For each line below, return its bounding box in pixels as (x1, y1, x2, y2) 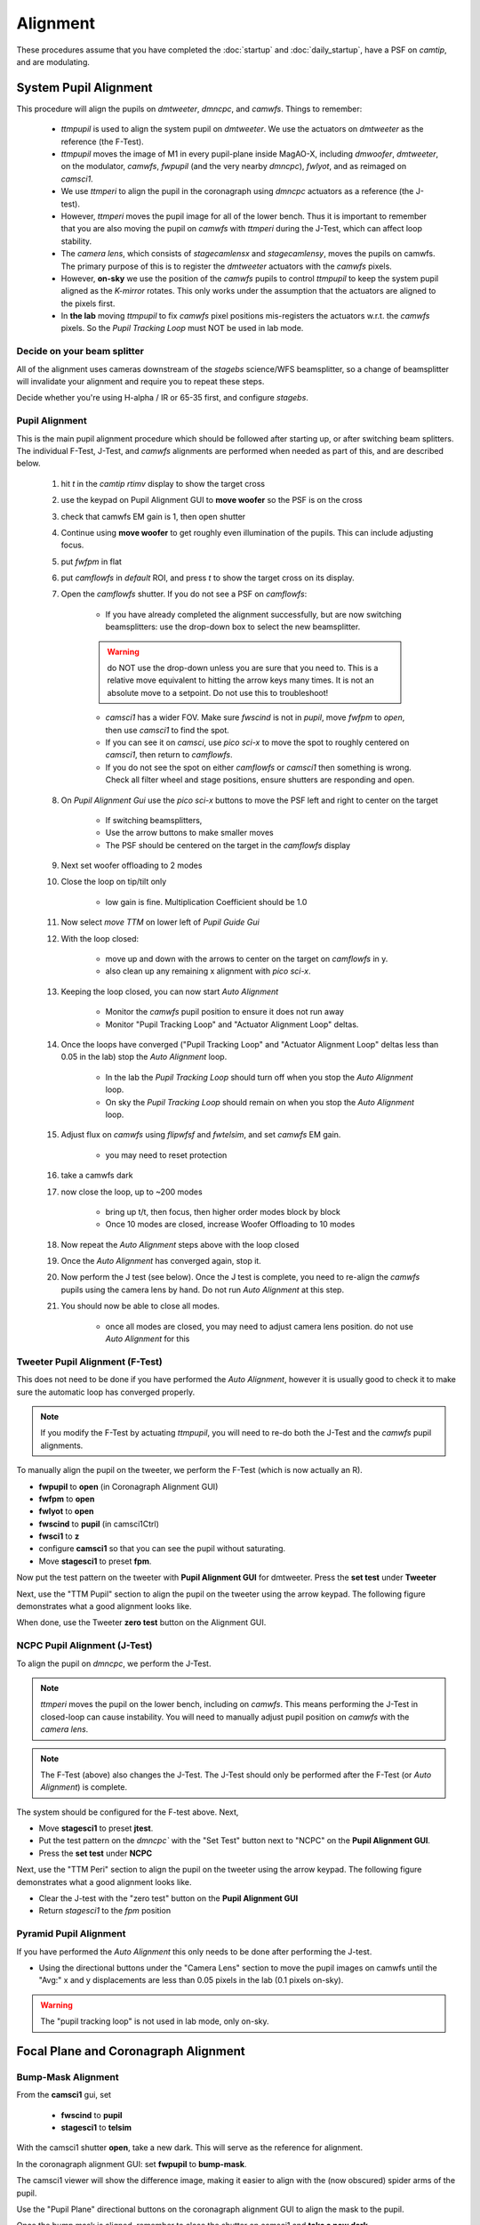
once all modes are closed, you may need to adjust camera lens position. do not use (105, 1321, 413, 1331)
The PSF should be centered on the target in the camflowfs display (105, 839, 351, 850)
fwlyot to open (38, 1506, 94, 1517)
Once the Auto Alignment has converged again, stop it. (60, 1256, 261, 1266)
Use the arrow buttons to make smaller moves (105, 828, 275, 838)
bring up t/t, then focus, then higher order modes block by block (105, 1206, 341, 1217)
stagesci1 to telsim (60, 2123, 132, 2133)
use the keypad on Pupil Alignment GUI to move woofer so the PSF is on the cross (60, 495, 364, 506)
